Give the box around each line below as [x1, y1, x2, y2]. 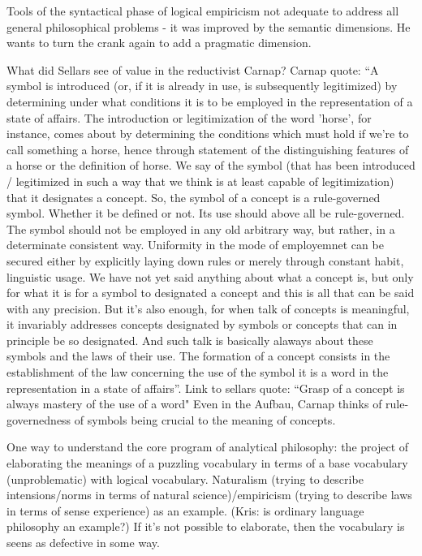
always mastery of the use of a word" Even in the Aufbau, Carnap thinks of [6, 395, 382, 412]
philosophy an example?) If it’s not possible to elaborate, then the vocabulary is [6, 518, 405, 535]
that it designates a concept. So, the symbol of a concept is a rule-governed [6, 188, 381, 205]
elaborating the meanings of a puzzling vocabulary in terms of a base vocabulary [6, 455, 408, 472]
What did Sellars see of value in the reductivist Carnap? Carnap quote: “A [6, 61, 379, 78]
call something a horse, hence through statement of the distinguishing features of [6, 140, 409, 157]
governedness [6, 411, 71, 428]
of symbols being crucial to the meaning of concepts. [74, 411, 336, 428]
